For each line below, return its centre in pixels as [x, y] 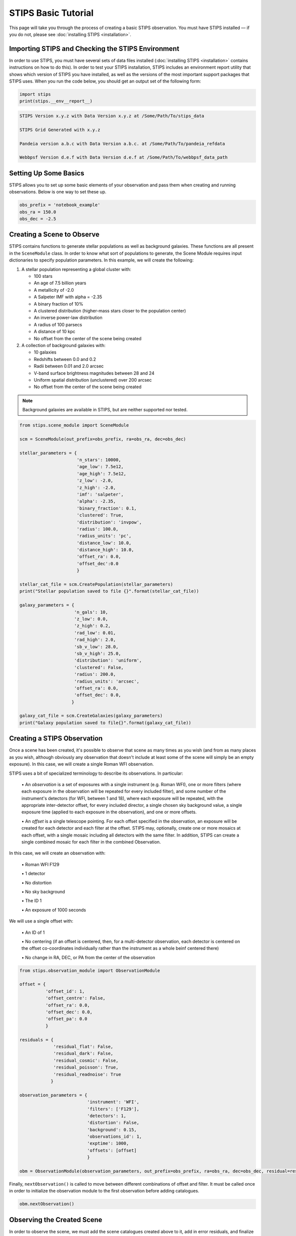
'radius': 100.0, [97, 529]
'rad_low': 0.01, [95, 633]
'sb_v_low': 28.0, [96, 647]
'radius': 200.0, [95, 674]
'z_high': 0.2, [92, 626]
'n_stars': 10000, [99, 460]
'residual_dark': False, [83, 1054]
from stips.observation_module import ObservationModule [90, 971]
